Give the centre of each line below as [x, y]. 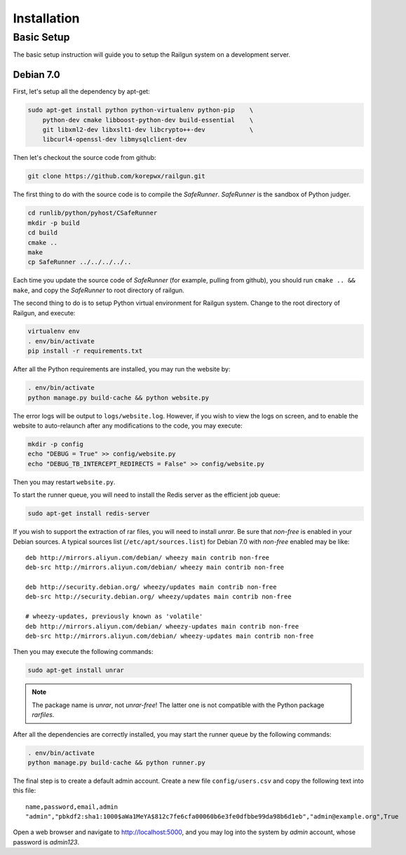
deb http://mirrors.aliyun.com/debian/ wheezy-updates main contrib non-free [162, 626]
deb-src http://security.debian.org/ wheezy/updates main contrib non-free [158, 597]
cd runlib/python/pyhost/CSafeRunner [93, 213]
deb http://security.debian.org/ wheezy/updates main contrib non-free [151, 587]
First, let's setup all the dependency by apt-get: [81, 92]
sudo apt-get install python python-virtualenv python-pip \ [141, 110]
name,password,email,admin [72, 807]
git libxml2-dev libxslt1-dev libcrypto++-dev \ [148, 130]
